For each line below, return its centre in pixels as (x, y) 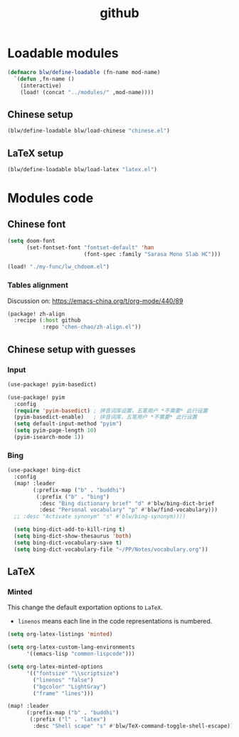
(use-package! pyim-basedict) (52, 384)
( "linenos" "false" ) (63, 680)
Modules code (51, 198)
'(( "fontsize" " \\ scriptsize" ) (73, 673)
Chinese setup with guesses (72, 349)
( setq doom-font (31, 240)
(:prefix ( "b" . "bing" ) (73, 497)
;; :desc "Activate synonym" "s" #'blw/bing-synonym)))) (100, 517)
